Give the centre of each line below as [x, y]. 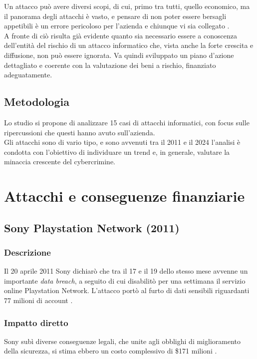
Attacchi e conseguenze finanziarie [125, 196]
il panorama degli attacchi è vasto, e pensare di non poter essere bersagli [115, 16]
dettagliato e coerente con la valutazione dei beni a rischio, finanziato [110, 65]
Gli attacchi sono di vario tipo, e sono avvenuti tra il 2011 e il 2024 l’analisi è [122, 142]
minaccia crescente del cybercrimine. [60, 162]
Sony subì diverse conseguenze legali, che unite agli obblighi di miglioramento [122, 341]
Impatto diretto [36, 322]
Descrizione [27, 252]
